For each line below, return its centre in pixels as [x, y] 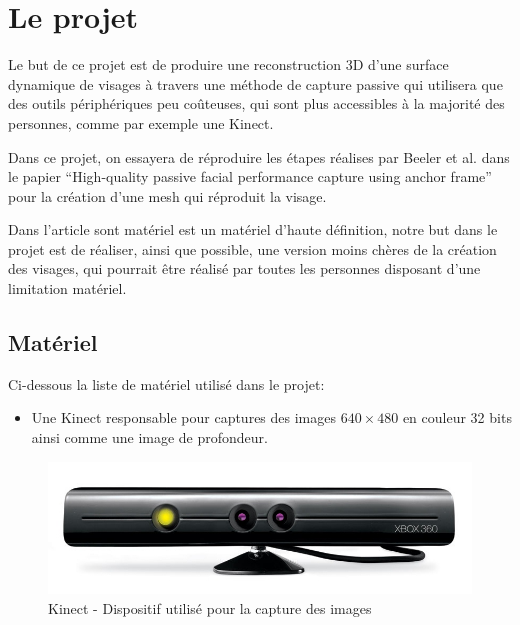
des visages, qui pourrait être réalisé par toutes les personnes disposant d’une [244, 268]
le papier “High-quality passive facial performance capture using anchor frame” [250, 176]
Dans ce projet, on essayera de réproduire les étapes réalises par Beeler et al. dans [259, 156]
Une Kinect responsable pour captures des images [184, 417]
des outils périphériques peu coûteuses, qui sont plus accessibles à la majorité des [256, 103]
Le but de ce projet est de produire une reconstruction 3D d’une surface [228, 64]
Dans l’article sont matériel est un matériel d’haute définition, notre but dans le [253, 229]
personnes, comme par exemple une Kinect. [141, 122]
